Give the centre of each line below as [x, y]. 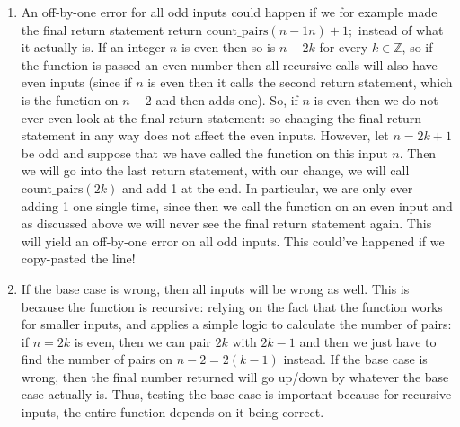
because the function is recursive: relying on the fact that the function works [232, 306]
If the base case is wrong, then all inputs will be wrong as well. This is [215, 288]
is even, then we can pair [142, 341]
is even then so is [228, 47]
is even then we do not [376, 99]
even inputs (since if [76, 82]
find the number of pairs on [97, 359]
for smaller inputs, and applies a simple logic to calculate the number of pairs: [236, 324]
